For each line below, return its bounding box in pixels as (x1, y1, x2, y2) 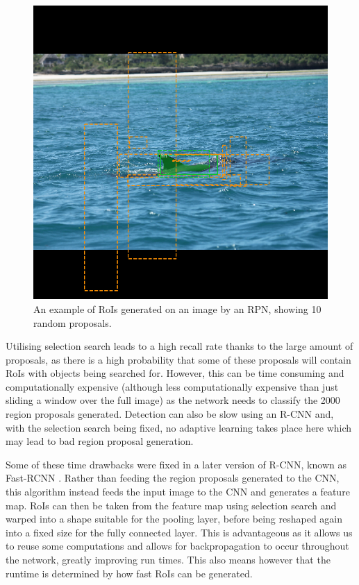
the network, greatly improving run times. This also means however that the (6, 552, 331, 566)
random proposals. (33, 315, 112, 330)
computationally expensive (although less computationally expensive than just (6, 379, 339, 393)
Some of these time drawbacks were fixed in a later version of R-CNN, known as (6, 457, 347, 471)
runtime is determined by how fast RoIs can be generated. (6, 566, 253, 580)
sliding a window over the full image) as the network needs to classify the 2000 (6, 393, 340, 407)
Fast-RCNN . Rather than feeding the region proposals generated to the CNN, (6, 470, 340, 485)
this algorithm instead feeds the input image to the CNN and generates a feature (6, 484, 350, 499)
